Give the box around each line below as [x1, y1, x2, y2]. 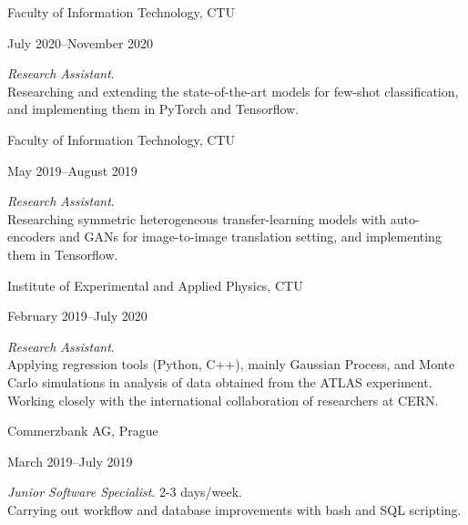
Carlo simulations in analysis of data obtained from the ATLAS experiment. [7, 372, 432, 391]
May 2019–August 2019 [7, 160, 137, 180]
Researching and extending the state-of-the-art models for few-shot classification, [7, 81, 459, 100]
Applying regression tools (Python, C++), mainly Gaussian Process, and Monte [7, 355, 455, 374]
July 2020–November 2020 [7, 33, 154, 52]
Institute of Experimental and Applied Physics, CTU [7, 275, 303, 294]
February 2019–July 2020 [7, 306, 148, 325]
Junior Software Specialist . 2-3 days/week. [7, 482, 242, 501]
